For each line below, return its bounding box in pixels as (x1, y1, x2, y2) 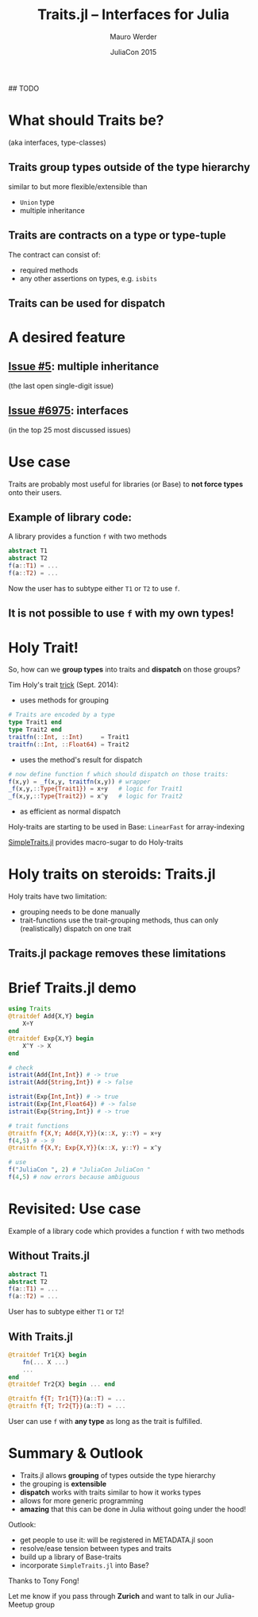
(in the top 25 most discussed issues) (8, 425, 131, 435)
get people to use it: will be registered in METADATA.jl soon (19, 1535, 214, 1545)
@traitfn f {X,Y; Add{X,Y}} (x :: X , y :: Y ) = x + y (8, 1129, 161, 1137)
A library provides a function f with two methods (8, 532, 168, 541)
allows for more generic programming (19, 1496, 144, 1506)
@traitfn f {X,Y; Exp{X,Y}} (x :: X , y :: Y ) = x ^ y (8, 1144, 161, 1152)
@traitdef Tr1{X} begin (8, 1351, 87, 1359)
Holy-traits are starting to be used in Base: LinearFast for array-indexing (8, 822, 245, 832)
